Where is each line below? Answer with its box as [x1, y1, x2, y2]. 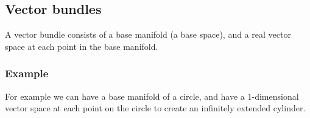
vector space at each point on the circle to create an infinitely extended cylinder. [5, 102, 306, 114]
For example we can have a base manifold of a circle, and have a [5, 89, 245, 102]
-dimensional [252, 89, 299, 102]
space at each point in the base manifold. [5, 40, 158, 52]
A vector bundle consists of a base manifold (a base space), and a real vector [5, 28, 291, 41]
